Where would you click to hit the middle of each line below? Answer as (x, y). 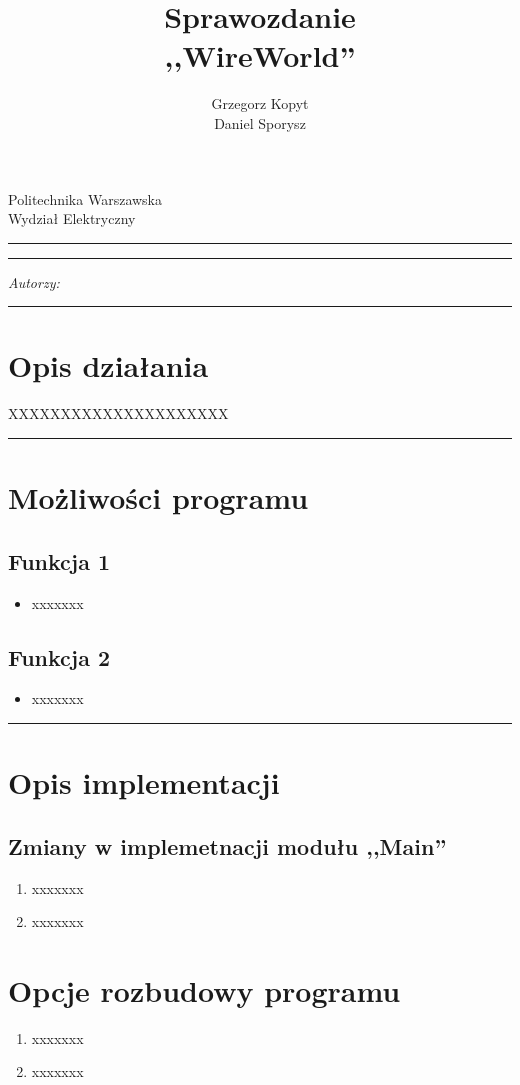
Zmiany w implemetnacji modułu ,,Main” (227, 845)
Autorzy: (34, 281)
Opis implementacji (144, 782)
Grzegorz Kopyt (260, 103)
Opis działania (108, 365)
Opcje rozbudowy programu (204, 989)
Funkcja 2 (59, 656)
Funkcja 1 (59, 560)
